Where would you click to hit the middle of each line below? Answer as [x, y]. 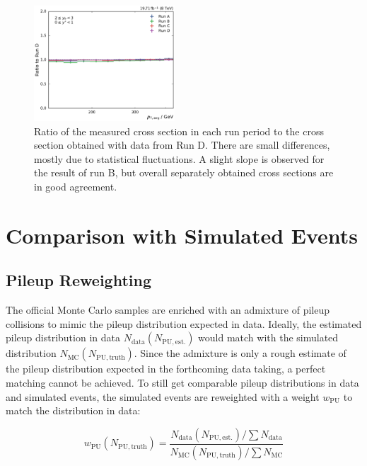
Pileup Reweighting [78, 280]
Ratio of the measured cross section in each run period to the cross [179, 131]
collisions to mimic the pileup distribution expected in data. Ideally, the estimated [184, 323]
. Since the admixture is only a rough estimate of [240, 353]
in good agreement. [76, 186]
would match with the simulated [268, 337]
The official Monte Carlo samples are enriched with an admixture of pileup [168, 310]
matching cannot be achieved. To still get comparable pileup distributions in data [182, 382]
